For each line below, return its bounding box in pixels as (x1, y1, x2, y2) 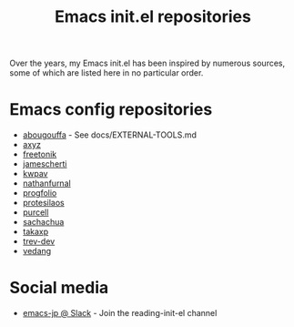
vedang (22, 246, 52, 257)
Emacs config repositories (9, 99, 213, 120)
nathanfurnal (22, 178, 71, 189)
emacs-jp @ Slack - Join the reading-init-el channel (22, 308, 218, 319)
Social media (9, 278, 109, 298)
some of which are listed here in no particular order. (9, 67, 204, 78)
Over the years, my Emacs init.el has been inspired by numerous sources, (9, 57, 285, 69)
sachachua (22, 217, 65, 228)
